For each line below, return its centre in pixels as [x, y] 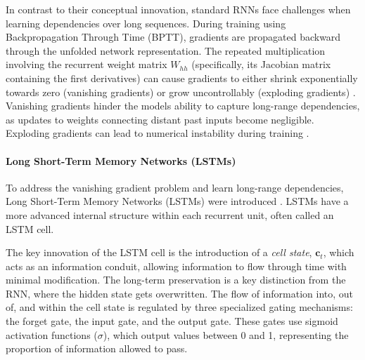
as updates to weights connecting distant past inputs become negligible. [160, 119]
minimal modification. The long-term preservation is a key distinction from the [176, 280]
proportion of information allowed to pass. [97, 348]
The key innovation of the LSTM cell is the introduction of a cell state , [159, 252]
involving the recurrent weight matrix [87, 64]
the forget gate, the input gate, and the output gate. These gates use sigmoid [172, 321]
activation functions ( [52, 334]
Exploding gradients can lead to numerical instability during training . [158, 133]
